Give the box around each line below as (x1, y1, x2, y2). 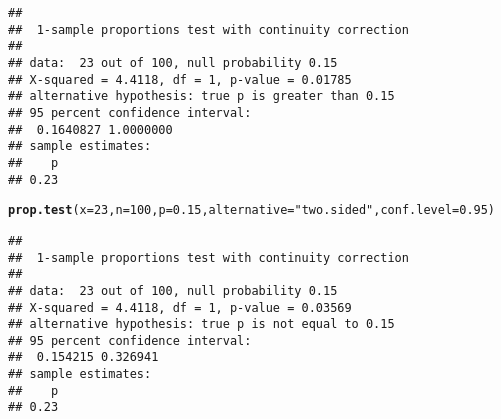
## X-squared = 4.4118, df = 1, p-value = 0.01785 (8, 72, 352, 87)
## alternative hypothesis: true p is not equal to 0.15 (8, 317, 395, 332)
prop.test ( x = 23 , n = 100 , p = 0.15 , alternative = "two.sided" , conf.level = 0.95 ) (8, 203, 496, 218)
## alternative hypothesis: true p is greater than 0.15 (8, 89, 395, 104)
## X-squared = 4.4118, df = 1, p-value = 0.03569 (8, 300, 352, 315)
